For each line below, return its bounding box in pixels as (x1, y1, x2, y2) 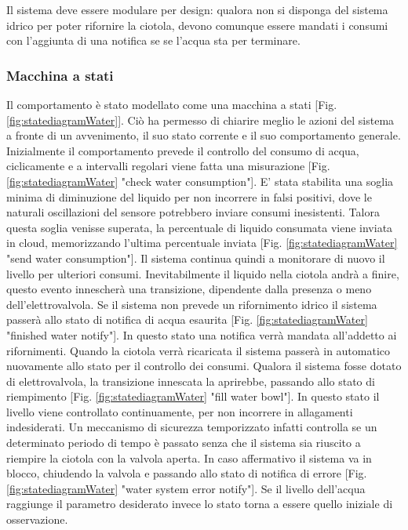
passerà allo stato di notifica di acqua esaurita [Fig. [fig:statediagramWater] (6, 311, 368, 328)
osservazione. (6, 511, 68, 528)
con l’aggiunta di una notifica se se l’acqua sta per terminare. (6, 32, 301, 49)
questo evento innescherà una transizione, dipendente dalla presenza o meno (6, 281, 372, 297)
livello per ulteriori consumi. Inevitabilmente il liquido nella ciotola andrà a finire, (6, 265, 399, 281)
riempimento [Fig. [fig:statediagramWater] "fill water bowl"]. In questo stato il (6, 388, 380, 405)
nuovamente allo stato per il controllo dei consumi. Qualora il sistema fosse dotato (6, 358, 402, 374)
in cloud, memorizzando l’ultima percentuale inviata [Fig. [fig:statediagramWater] (6, 234, 398, 251)
